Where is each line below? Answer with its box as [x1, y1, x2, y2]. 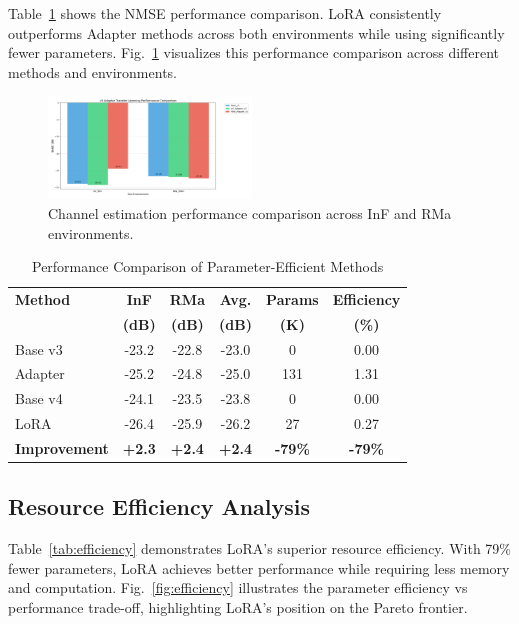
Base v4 [15, 388, 63, 409]
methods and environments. [8, 61, 177, 82]
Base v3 [15, 338, 63, 359]
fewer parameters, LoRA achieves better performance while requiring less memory [8, 557, 510, 578]
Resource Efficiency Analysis [8, 491, 311, 522]
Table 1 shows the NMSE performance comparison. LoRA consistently [8, 3, 442, 23]
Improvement [15, 438, 109, 458]
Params [266, 288, 319, 309]
